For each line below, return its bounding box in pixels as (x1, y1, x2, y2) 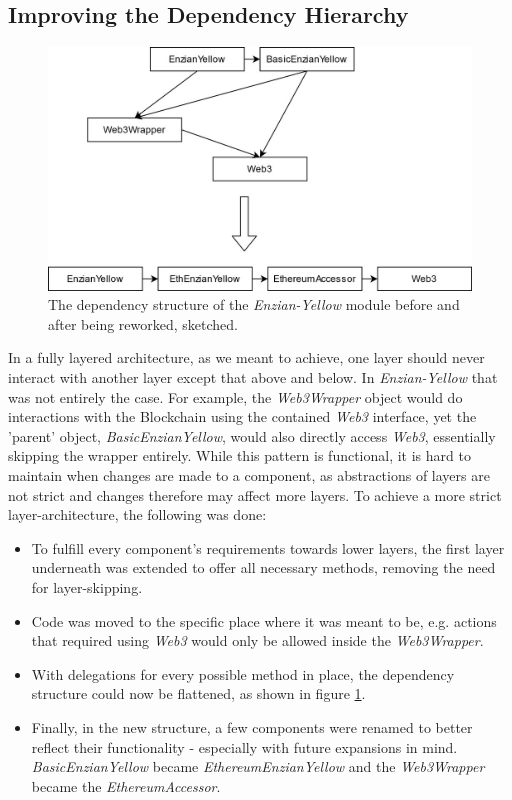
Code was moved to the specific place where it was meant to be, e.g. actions (31, 610, 497, 631)
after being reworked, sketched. (48, 313, 238, 334)
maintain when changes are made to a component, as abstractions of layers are (8, 465, 490, 486)
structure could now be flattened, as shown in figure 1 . (31, 683, 366, 704)
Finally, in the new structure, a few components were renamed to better (31, 716, 473, 737)
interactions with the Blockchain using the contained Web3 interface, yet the (8, 406, 477, 427)
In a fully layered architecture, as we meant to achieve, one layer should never (8, 347, 485, 368)
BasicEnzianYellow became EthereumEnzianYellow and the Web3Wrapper (31, 756, 485, 777)
